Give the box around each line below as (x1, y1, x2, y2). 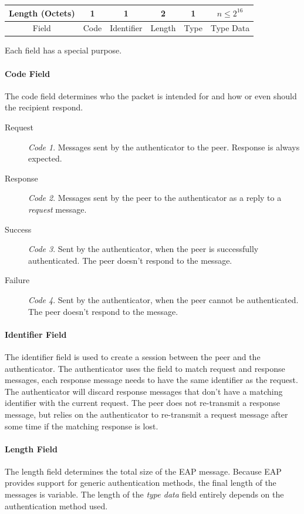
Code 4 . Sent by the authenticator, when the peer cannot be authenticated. (28, 293, 299, 305)
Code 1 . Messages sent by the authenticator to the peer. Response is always (28, 140, 300, 153)
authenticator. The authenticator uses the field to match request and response (5, 362, 285, 374)
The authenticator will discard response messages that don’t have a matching (5, 385, 283, 397)
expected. (28, 152, 62, 164)
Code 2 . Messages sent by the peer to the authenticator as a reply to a (28, 192, 282, 204)
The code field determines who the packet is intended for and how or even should (5, 89, 297, 102)
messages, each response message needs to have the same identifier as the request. (5, 374, 298, 386)
